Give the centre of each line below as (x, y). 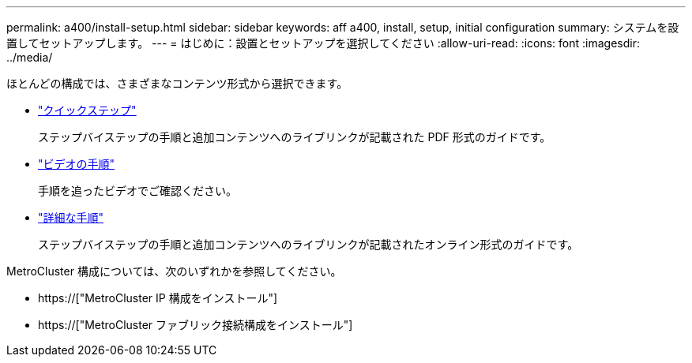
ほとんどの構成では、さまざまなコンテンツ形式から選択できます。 (177, 83)
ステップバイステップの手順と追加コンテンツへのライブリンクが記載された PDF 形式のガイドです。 (295, 137)
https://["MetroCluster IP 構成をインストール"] (158, 298)
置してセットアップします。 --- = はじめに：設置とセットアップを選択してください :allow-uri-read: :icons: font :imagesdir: (323, 43)
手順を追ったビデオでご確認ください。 (137, 191)
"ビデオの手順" (77, 164)
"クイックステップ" (87, 110)
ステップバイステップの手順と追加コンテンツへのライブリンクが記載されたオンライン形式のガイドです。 (308, 244)
